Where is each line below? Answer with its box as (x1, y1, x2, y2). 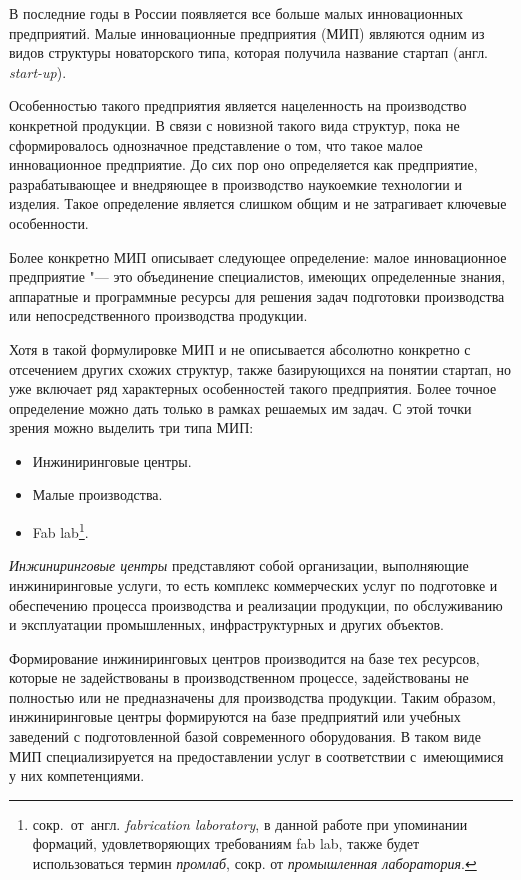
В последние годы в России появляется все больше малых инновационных (9, 3, 464, 23)
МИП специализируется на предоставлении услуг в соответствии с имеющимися (9, 745, 504, 766)
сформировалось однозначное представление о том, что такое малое (9, 134, 423, 155)
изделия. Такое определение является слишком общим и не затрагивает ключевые (9, 193, 507, 214)
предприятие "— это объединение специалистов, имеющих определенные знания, (9, 266, 506, 287)
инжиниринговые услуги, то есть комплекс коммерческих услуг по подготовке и (9, 574, 498, 595)
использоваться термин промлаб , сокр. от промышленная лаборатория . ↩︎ (32, 853, 477, 874)
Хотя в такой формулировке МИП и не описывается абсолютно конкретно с (9, 338, 471, 359)
